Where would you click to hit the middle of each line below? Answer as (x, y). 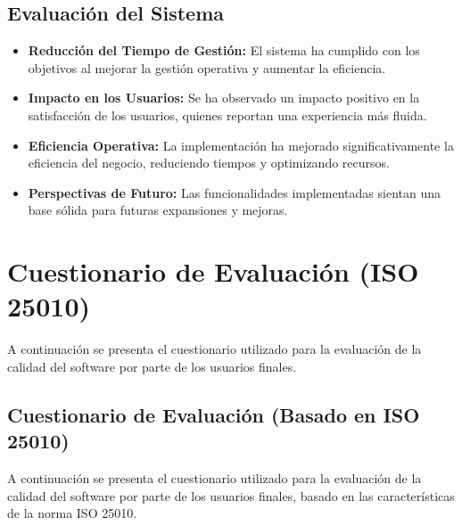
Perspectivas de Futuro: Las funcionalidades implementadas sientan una (234, 192)
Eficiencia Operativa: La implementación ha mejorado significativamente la (241, 145)
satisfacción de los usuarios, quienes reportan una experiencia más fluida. (227, 115)
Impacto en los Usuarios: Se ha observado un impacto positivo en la (224, 98)
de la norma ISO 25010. (72, 513)
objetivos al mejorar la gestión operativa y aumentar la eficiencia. (207, 67)
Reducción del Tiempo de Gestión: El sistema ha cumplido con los (224, 50)
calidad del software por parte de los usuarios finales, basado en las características (231, 495)
